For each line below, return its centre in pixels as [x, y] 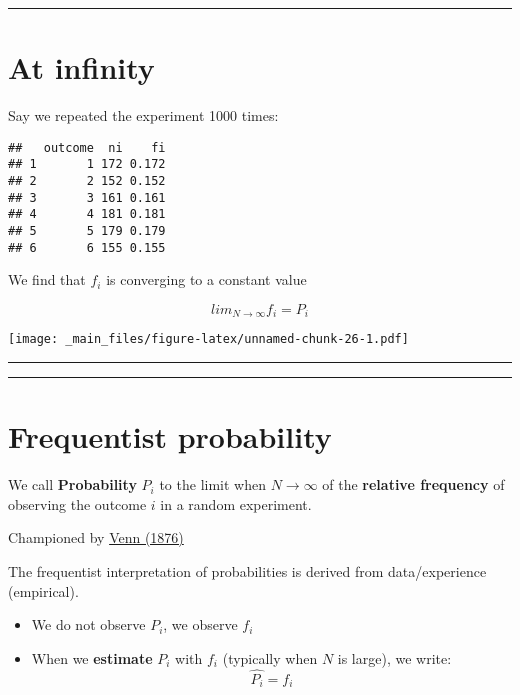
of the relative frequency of [413, 484]
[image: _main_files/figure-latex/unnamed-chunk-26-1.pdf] [208, 339]
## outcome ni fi [87, 147]
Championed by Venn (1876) [96, 537]
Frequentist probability [170, 436]
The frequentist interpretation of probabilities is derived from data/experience [247, 570]
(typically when [270, 657]
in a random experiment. [236, 503]
